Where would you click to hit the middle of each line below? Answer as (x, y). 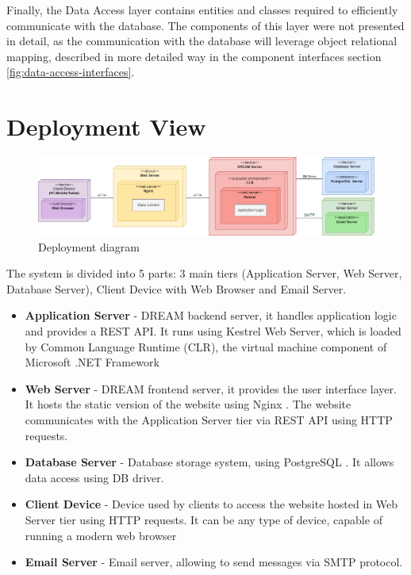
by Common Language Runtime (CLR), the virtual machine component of (206, 346)
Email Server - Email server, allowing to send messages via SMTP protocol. (214, 562)
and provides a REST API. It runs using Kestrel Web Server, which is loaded (213, 331)
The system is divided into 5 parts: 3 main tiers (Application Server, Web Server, (204, 273)
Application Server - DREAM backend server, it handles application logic (211, 315)
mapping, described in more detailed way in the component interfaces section (194, 56)
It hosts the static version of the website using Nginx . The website (188, 404)
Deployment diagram (89, 246)
